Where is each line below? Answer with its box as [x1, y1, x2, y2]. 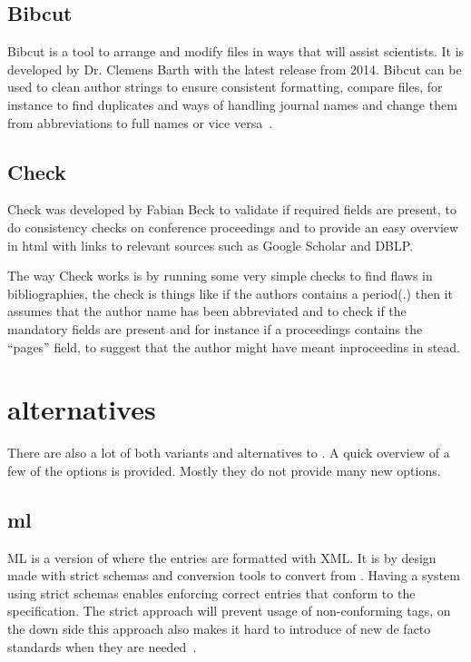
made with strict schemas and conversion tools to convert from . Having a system [7, 566, 460, 585]
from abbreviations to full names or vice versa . [7, 113, 273, 132]
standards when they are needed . [7, 637, 197, 656]
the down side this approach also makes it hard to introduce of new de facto [7, 619, 431, 638]
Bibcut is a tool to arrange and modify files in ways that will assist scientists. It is [7, 42, 465, 61]
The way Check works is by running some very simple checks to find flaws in [7, 266, 433, 285]
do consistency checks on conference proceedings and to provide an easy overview [7, 217, 459, 236]
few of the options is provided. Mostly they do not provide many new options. [7, 460, 441, 479]
